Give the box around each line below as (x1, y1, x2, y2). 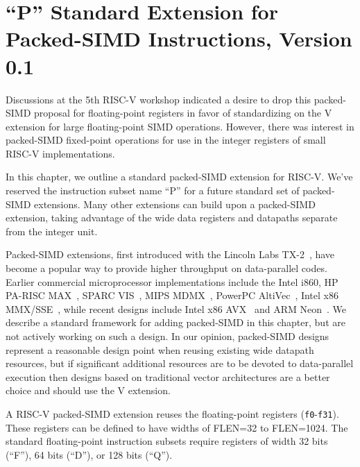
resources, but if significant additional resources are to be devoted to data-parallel (6, 356, 354, 371)
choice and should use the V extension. (6, 383, 171, 398)
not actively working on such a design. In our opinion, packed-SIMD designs (6, 329, 329, 343)
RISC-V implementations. (6, 146, 115, 160)
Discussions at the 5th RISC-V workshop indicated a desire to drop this (6, 92, 311, 106)
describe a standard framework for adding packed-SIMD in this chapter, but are (6, 315, 345, 330)
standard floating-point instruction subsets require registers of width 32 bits (6, 434, 328, 448)
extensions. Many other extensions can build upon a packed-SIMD (34, 196, 316, 211)
